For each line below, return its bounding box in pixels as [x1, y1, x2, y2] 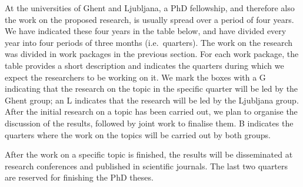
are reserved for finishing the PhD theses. [5, 171, 154, 183]
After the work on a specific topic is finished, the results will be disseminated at [5, 148, 293, 161]
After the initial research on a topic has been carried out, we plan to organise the [5, 105, 298, 118]
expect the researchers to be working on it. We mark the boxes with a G [5, 71, 266, 83]
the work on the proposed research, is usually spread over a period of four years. [5, 13, 294, 25]
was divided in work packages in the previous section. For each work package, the [5, 48, 299, 60]
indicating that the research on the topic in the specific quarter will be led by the [5, 82, 298, 95]
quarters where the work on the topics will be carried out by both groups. [5, 128, 271, 141]
